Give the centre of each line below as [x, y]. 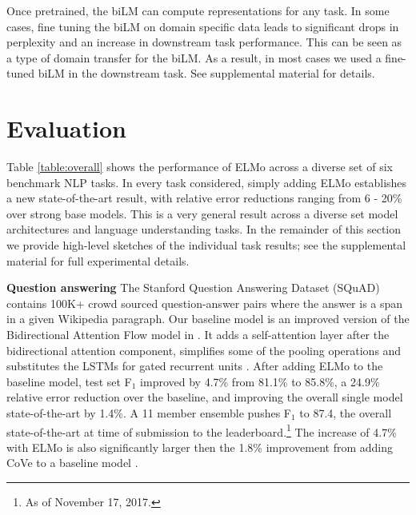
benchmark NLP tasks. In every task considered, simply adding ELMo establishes [207, 182]
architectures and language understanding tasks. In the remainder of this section [204, 229]
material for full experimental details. [98, 260]
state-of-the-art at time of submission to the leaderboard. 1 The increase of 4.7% [202, 430]
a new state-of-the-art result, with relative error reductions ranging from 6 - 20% [204, 198]
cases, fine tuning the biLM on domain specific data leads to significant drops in [203, 26]
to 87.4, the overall [346, 413]
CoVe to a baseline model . [72, 463]
